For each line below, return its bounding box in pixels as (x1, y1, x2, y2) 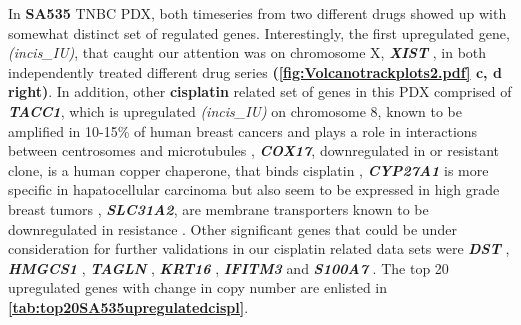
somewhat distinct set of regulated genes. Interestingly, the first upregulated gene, (8, 22, 510, 43)
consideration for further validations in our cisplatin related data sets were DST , (8, 238, 510, 259)
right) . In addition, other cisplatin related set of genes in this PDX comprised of (8, 81, 512, 102)
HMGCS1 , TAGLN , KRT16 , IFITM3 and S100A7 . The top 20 (8, 257, 449, 278)
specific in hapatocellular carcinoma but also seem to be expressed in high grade (8, 179, 500, 200)
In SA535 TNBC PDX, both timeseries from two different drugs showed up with (8, 3, 507, 23)
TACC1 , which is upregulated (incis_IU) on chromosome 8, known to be (8, 100, 462, 121)
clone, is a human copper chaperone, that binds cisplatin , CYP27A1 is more (8, 159, 489, 180)
